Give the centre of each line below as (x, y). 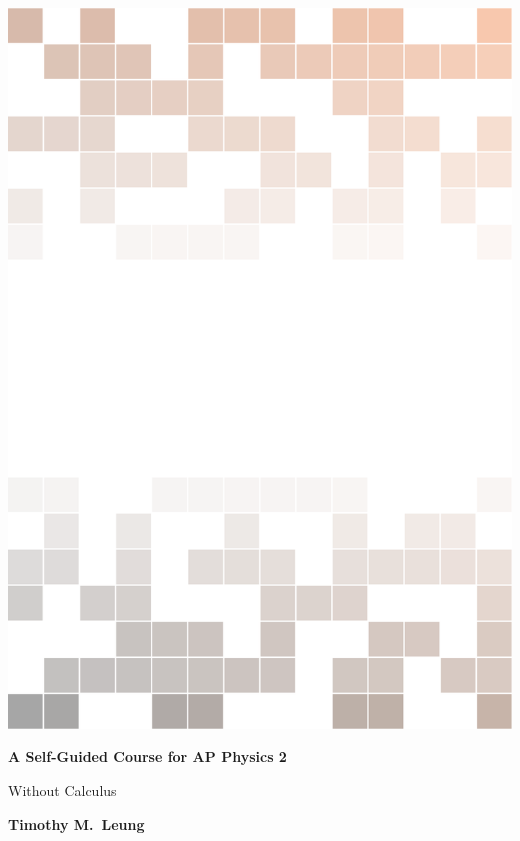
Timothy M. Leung (76, 823)
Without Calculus (62, 789)
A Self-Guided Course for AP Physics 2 (147, 756)
